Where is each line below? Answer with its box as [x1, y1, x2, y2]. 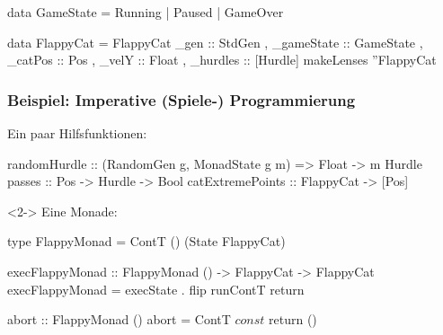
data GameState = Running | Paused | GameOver [7, 3, 284, 21]
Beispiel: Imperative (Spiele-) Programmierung [7, 88, 356, 110]
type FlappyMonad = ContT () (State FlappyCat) [7, 232, 286, 251]
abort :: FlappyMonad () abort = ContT [7, 310, 231, 329]
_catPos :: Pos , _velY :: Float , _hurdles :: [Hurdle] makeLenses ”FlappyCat [7, 50, 437, 69]
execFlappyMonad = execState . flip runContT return [7, 279, 305, 298]
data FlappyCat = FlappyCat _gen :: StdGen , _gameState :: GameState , [7, 32, 423, 51]
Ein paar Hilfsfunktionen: [7, 124, 147, 142]
